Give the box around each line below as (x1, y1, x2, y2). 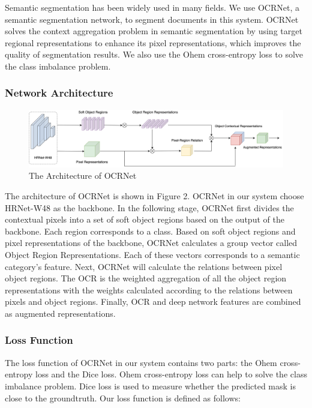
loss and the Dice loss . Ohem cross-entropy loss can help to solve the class (35, 368, 307, 380)
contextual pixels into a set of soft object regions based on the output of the (5, 213, 284, 226)
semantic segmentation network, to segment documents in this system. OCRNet (5, 13, 299, 25)
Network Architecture (5, 85, 113, 100)
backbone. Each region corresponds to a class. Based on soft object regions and (5, 224, 296, 237)
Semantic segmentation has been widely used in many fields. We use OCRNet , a (5, 1, 299, 13)
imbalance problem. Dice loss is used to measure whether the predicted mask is (5, 379, 296, 392)
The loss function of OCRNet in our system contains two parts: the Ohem (5, 356, 277, 368)
